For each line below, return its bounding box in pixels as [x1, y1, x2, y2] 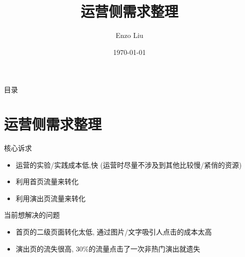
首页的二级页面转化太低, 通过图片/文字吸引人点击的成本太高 [15, 227, 212, 237]
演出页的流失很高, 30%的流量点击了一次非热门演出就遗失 [15, 243, 201, 254]
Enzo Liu [116, 30, 143, 40]
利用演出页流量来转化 [15, 193, 86, 203]
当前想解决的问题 [4, 210, 60, 220]
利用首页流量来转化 [15, 176, 79, 187]
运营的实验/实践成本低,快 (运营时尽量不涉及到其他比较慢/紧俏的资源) [15, 159, 242, 170]
